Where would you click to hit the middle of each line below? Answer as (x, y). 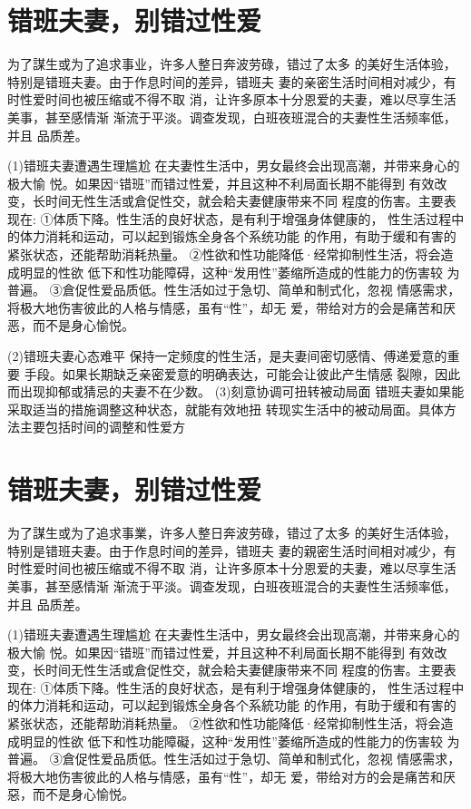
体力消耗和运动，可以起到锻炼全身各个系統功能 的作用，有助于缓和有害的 (238, 705)
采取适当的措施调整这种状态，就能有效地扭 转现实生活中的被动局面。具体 (226, 409)
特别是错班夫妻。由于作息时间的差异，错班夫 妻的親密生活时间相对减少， (226, 550)
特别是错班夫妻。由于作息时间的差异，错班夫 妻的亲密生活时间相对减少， (226, 81)
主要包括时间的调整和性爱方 (102, 427)
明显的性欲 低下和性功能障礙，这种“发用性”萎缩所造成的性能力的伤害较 (231, 741)
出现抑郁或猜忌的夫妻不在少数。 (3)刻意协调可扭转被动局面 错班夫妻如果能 (242, 391)
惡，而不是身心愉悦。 (71, 794)
